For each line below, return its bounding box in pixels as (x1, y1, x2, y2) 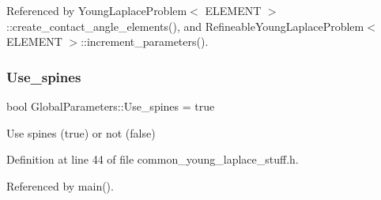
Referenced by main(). (6, 177, 114, 194)
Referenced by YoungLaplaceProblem (6, 2, 187, 18)
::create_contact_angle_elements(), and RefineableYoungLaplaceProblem (6, 17, 364, 34)
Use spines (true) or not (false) (6, 124, 156, 141)
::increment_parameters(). (81, 33, 209, 50)
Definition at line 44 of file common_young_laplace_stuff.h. (6, 151, 299, 168)
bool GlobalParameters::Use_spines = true (6, 98, 215, 114)
